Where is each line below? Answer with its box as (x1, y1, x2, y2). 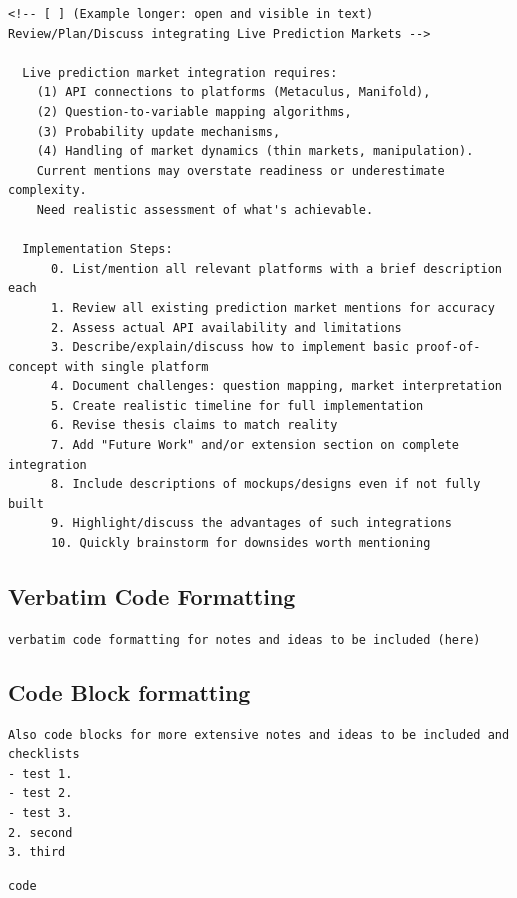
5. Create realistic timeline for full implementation (50, 398, 424, 413)
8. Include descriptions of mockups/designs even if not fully (50, 477, 481, 492)
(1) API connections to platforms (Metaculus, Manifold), (36, 85, 431, 100)
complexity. (8, 183, 87, 198)
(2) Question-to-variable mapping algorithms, (36, 104, 352, 119)
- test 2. (8, 786, 73, 801)
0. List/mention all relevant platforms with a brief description (50, 261, 502, 276)
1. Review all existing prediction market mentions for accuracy (50, 300, 495, 315)
